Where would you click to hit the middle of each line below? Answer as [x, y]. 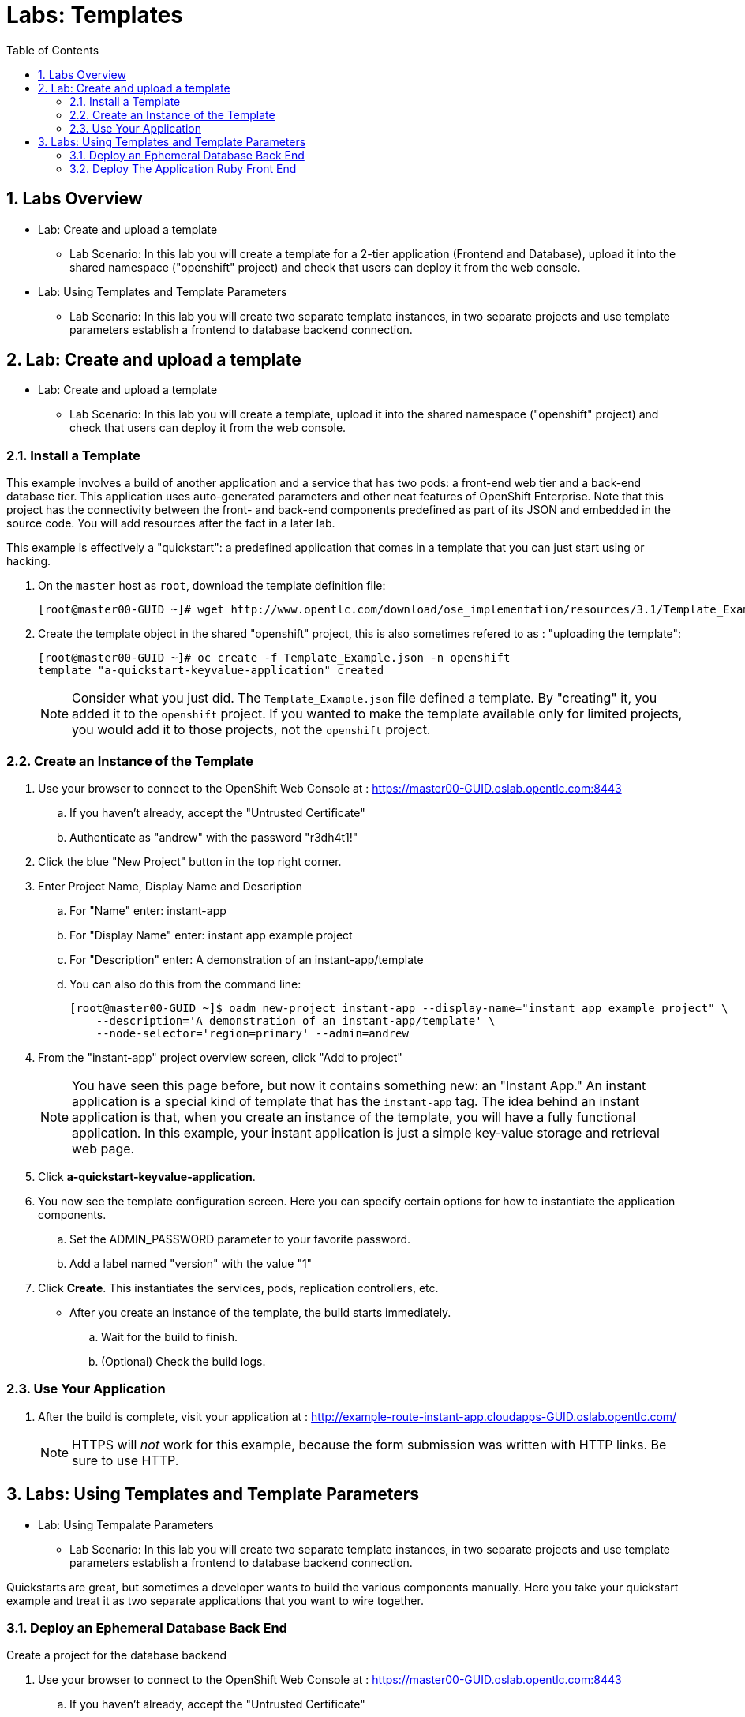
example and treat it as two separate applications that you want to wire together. [215, 1600]
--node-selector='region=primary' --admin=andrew [252, 1033]
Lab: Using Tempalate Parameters [126, 1524]
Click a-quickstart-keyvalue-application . [147, 1176]
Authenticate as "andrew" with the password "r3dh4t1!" [214, 837]
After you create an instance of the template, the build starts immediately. [260, 1312]
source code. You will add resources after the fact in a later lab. [171, 523]
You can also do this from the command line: [185, 984]
